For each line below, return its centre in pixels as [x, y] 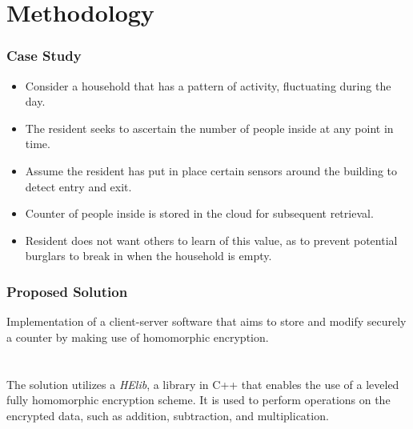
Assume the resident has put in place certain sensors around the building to [211, 170]
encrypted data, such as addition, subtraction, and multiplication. [168, 415]
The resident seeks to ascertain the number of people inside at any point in [209, 128]
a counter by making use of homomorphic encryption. [138, 337]
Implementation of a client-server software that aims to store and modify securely [206, 321]
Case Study [44, 56]
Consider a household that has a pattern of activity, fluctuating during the [208, 85]
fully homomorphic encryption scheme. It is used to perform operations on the [198, 400]
